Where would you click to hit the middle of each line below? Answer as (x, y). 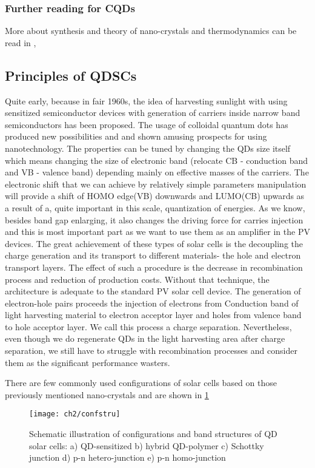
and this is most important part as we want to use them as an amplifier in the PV (157, 232)
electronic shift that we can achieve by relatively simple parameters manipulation (156, 184)
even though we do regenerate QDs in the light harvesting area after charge (145, 338)
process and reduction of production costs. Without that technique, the (137, 279)
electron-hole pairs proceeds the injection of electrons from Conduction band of (152, 303)
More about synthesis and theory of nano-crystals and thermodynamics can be (151, 31)
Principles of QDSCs (71, 75)
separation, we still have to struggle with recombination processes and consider (151, 351)
